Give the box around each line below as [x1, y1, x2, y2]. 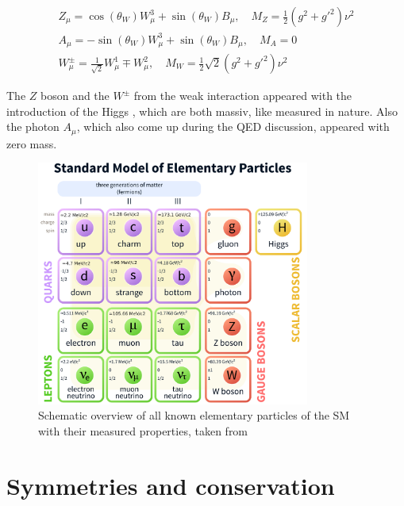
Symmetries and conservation [6, 469, 335, 501]
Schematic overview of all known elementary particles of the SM [38, 407, 350, 424]
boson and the [40, 87, 110, 104]
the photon [6, 118, 60, 135]
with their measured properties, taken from [38, 422, 248, 439]
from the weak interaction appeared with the [133, 87, 352, 104]
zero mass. [6, 135, 57, 151]
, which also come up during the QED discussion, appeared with [76, 118, 390, 135]
